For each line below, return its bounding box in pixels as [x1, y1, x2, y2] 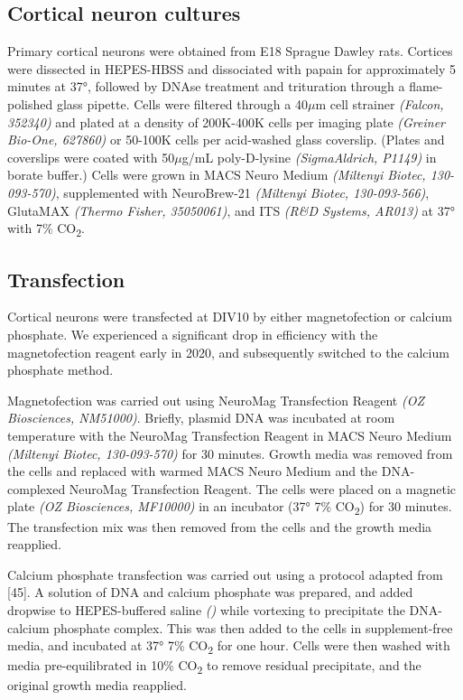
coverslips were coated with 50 [7, 147, 175, 166]
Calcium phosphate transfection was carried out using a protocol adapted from [7, 565, 443, 583]
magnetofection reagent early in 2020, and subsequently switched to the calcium [7, 342, 449, 361]
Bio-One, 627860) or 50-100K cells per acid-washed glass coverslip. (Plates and [7, 130, 445, 149]
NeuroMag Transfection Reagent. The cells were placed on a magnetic [69, 479, 457, 498]
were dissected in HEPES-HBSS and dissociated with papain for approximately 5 [7, 59, 457, 78]
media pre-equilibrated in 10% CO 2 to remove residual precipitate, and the [7, 656, 421, 677]
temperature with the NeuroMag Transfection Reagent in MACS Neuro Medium [7, 426, 452, 445]
